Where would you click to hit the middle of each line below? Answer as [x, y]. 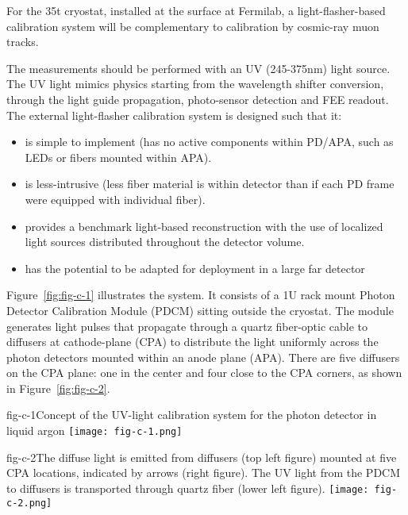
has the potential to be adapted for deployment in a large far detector [195, 268]
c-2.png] [29, 503]
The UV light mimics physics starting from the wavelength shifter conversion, [195, 84]
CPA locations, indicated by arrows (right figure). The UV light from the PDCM [204, 473]
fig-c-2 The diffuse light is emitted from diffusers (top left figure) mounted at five [202, 457]
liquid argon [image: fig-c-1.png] [94, 430]
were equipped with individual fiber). [115, 199]
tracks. [23, 42]
